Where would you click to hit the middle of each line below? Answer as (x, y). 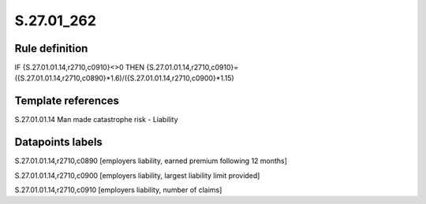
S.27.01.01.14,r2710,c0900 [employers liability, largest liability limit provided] (137, 175)
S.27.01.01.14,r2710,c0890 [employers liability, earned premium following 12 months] (151, 161)
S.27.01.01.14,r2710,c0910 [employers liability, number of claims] (118, 190)
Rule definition (51, 48)
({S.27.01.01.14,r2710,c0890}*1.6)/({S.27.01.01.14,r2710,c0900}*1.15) (124, 78)
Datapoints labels (58, 142)
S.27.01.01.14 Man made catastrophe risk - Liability (96, 120)
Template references (67, 101)
